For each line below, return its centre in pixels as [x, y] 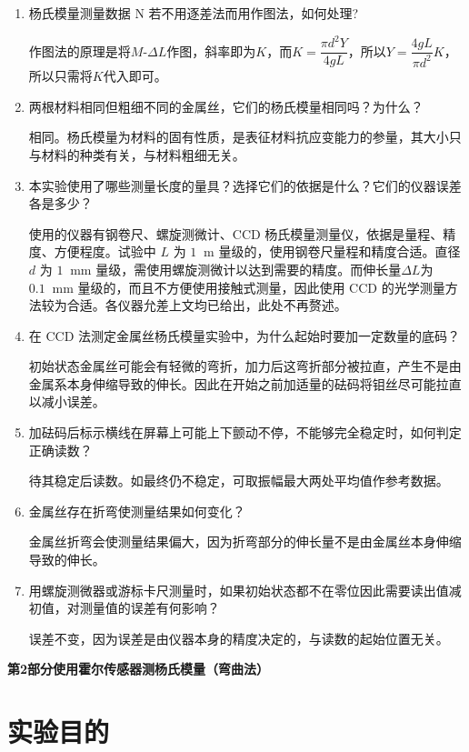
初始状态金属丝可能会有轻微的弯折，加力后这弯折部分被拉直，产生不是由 [245, 366]
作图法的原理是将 [80, 50]
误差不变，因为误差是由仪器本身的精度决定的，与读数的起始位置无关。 [239, 638]
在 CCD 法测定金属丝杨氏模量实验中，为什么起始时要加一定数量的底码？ [244, 335]
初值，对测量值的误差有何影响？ [124, 608]
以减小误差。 [67, 401]
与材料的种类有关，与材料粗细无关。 [137, 154]
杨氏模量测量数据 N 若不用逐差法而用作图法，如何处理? [194, 13]
